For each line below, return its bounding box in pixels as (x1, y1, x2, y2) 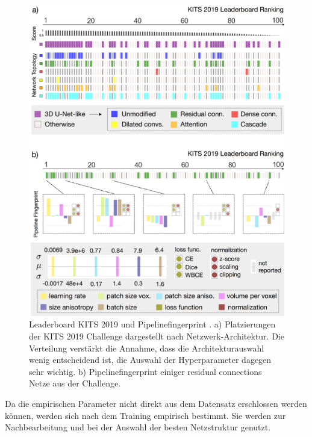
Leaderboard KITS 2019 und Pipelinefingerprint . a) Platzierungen (29, 318, 276, 330)
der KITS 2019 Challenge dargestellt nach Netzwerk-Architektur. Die (29, 330, 284, 342)
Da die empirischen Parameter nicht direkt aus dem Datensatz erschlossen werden (5, 397, 307, 410)
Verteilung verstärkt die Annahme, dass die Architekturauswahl (29, 341, 264, 354)
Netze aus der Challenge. (29, 377, 121, 389)
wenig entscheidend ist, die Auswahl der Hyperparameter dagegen (29, 353, 272, 366)
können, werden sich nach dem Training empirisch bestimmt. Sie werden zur (5, 409, 286, 421)
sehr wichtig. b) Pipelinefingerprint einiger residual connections (29, 365, 262, 377)
